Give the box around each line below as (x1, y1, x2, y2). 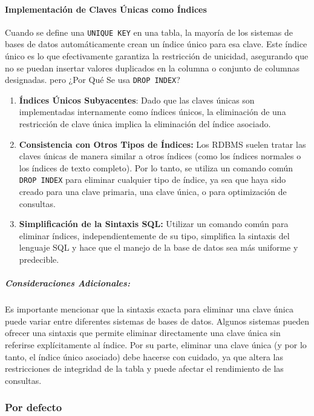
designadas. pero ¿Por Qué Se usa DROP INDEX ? (5, 73, 180, 86)
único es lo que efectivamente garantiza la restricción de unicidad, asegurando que (5, 50, 309, 62)
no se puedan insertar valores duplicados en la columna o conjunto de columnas (5, 61, 300, 74)
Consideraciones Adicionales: (5, 277, 130, 289)
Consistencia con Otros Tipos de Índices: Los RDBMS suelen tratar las (19, 137, 306, 150)
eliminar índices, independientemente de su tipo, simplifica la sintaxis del (19, 229, 290, 242)
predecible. (19, 253, 59, 266)
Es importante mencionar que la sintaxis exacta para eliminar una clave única (5, 303, 293, 315)
